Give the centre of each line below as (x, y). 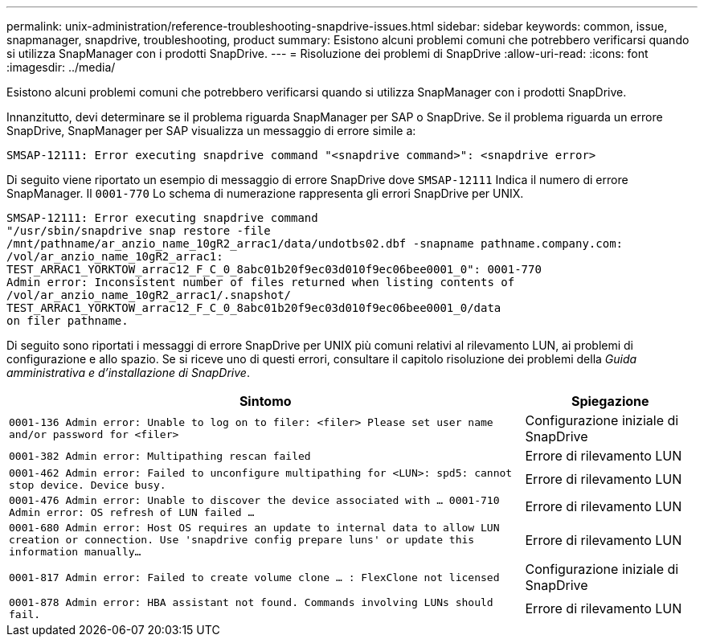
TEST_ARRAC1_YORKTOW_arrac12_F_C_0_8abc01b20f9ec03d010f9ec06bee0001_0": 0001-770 (274, 269)
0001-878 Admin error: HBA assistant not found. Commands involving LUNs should (251, 602)
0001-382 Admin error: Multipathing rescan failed (160, 456)
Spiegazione (610, 401)
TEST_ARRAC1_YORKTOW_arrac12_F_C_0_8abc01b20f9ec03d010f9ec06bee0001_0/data (254, 308)
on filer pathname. (68, 321)
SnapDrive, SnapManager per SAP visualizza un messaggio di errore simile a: (211, 131)
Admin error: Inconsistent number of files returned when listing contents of (261, 282)
